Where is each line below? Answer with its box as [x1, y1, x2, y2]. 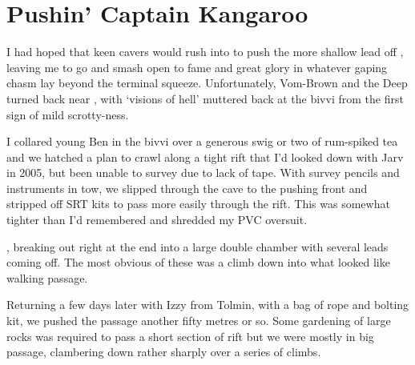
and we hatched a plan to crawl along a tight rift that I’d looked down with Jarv [6, 148, 404, 165]
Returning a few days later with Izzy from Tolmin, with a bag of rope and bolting [6, 296, 409, 313]
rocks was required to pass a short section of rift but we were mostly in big [6, 327, 374, 344]
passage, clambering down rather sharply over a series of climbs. [6, 343, 321, 360]
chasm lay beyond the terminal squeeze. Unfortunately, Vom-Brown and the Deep [6, 74, 408, 91]
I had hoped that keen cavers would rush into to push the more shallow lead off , [6, 43, 404, 60]
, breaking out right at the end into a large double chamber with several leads [6, 238, 389, 255]
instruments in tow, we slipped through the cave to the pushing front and [6, 179, 368, 196]
